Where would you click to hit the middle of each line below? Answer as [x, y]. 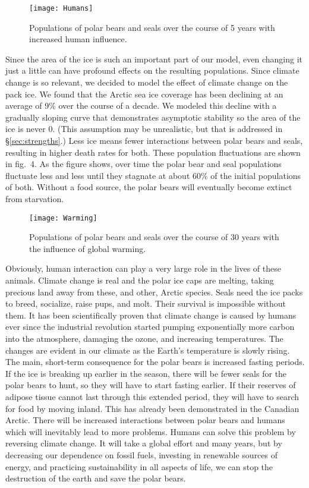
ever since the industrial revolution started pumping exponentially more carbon [150, 327]
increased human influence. [78, 39]
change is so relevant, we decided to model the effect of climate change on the [147, 82]
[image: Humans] [61, 8]
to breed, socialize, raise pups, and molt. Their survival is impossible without [146, 303]
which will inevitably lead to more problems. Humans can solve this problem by [151, 431]
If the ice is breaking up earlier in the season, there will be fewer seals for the [146, 373]
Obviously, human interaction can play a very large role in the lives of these [143, 268]
